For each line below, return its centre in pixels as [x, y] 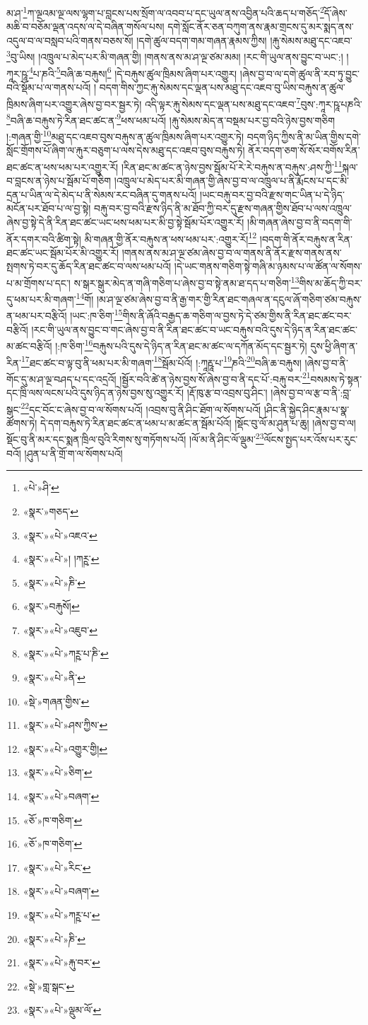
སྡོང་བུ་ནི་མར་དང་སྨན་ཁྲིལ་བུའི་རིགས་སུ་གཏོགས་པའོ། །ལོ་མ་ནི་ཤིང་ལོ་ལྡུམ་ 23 [135, 438]
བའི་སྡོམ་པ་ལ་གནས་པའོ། [49, 87]
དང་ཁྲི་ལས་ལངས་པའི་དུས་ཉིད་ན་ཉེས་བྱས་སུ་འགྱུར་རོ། [95, 393]
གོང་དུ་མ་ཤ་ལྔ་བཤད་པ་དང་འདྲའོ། [61, 379]
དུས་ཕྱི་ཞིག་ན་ [334, 345]
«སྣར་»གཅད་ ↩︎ [51, 511]
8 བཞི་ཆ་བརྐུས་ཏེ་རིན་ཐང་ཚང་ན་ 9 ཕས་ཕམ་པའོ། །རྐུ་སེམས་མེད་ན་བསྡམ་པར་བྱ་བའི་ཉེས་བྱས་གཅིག [171, 119]
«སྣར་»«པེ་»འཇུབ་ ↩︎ [60, 629]
